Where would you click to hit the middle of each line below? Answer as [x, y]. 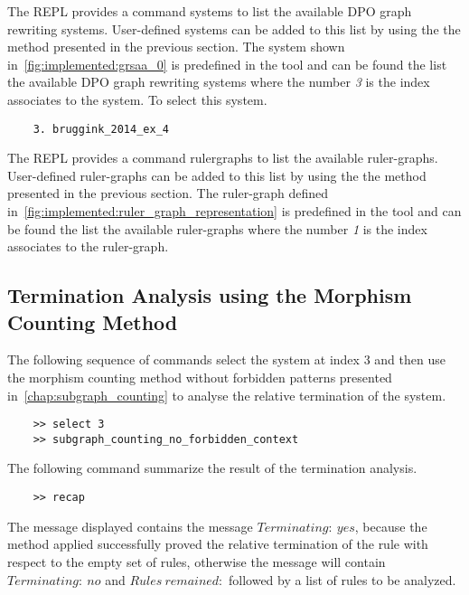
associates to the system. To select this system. [137, 99]
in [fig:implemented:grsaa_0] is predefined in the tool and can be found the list [227, 64]
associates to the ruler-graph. [88, 246]
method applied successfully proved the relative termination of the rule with [218, 544]
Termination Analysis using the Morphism [210, 295]
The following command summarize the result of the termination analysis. [212, 468]
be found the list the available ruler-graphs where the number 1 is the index [217, 228]
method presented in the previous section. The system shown [176, 47]
